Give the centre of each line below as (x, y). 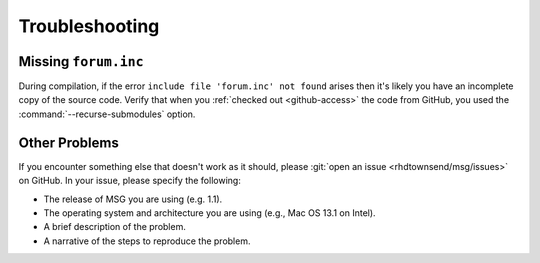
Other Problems (68, 142)
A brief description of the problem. (115, 227)
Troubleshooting (89, 26)
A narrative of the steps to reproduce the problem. (147, 241)
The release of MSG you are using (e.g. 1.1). (133, 199)
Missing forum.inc (81, 61)
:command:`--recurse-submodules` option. (107, 114)
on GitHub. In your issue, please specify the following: (130, 181)
